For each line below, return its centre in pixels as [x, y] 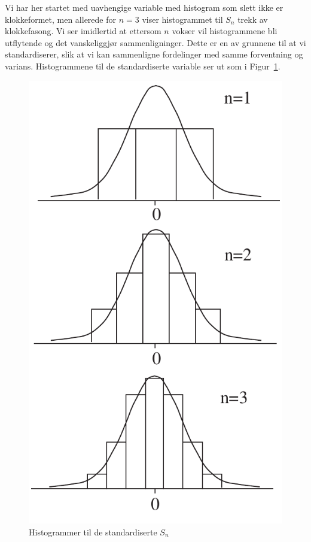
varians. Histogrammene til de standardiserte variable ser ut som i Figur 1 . [143, 66]
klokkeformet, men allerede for [61, 19]
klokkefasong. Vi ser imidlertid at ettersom [83, 31]
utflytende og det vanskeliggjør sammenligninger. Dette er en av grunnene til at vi [155, 42]
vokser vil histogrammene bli [225, 31]
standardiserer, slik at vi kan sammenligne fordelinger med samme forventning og [154, 54]
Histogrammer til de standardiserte [93, 532]
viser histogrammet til [182, 19]
